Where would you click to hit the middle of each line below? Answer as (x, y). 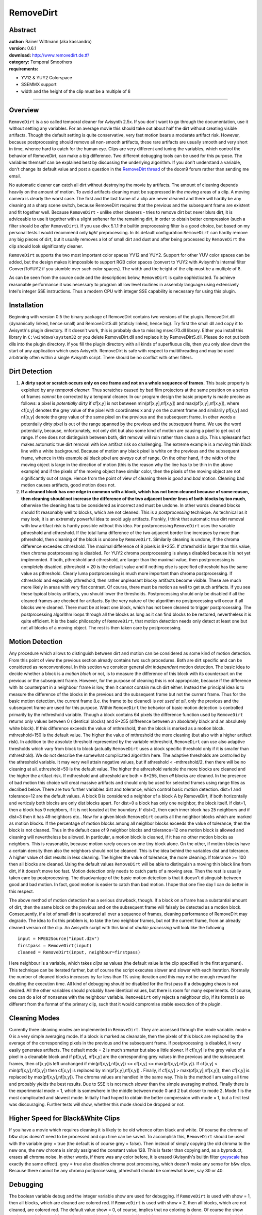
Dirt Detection (31, 372)
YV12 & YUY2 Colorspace (47, 78)
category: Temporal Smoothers (41, 62)
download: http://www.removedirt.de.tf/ (49, 55)
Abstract (23, 30)
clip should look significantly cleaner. (46, 246)
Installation (26, 305)
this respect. (21, 891)
